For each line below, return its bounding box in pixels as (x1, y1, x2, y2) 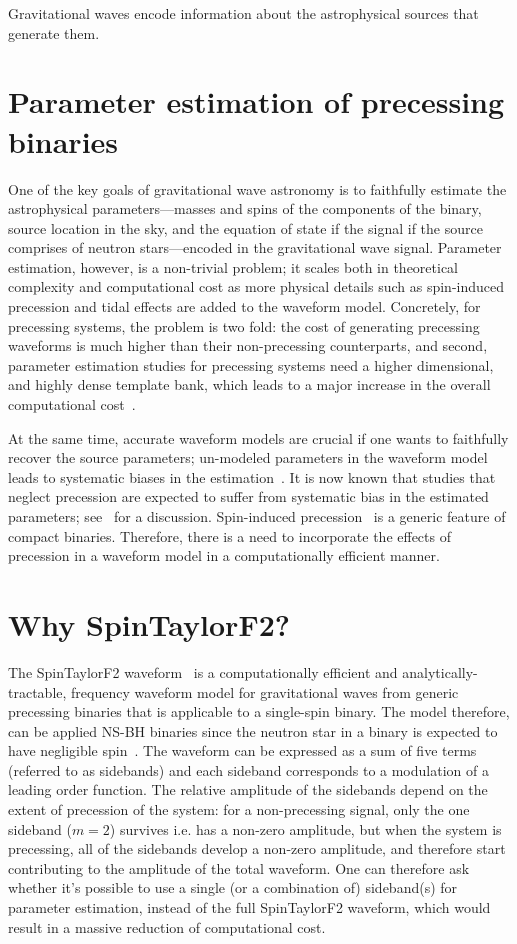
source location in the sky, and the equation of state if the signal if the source (8, 217, 483, 238)
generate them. (8, 22, 100, 43)
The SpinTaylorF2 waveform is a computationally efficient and (8, 661, 398, 682)
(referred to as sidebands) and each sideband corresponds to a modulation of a (8, 759, 489, 780)
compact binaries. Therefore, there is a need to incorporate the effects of (8, 525, 451, 546)
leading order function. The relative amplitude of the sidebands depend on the (8, 779, 488, 800)
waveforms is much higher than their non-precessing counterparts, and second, (8, 335, 488, 356)
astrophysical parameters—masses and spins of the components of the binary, (8, 198, 482, 219)
